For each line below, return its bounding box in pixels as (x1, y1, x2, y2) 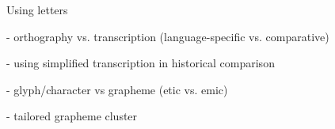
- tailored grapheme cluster (6, 108, 138, 124)
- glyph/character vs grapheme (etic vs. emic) (6, 81, 228, 97)
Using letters (6, 2, 68, 17)
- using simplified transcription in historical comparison (6, 55, 275, 71)
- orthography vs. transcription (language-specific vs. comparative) (6, 28, 329, 44)
